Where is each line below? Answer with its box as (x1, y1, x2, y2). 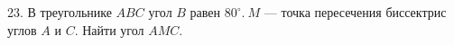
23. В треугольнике (7, 3, 112, 21)
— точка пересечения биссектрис (264, 3, 447, 21)
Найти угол (82, 20, 144, 39)
